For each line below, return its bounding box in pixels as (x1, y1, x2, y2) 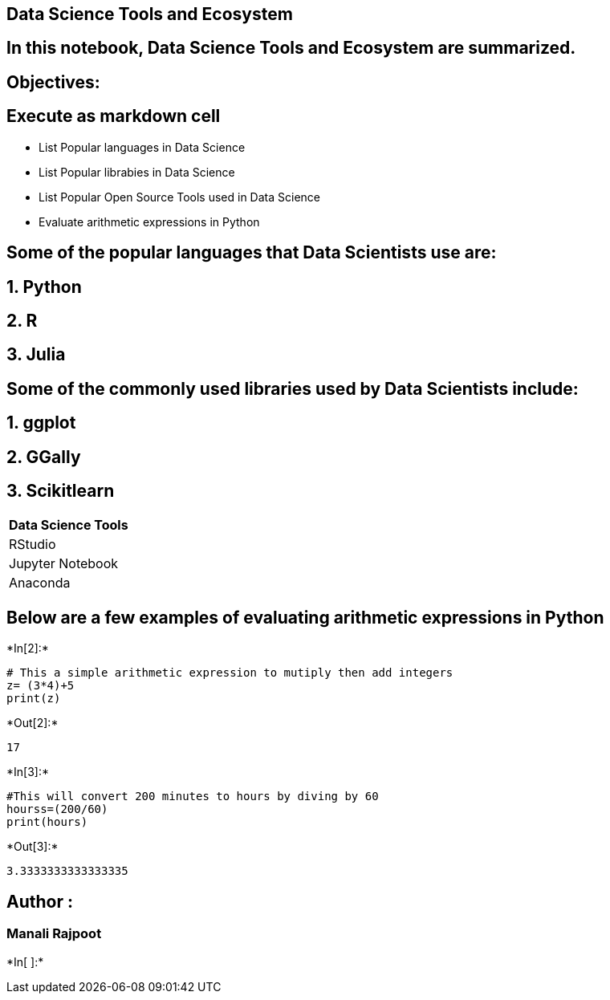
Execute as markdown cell (6, 106, 221, 127)
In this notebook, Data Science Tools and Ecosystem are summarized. (6, 38, 576, 59)
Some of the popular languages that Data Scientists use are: (6, 242, 497, 263)
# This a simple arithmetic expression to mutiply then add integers (6, 666, 453, 680)
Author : (6, 891, 73, 912)
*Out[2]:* (6, 716, 59, 730)
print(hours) (6, 815, 88, 829)
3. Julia (6, 344, 66, 365)
